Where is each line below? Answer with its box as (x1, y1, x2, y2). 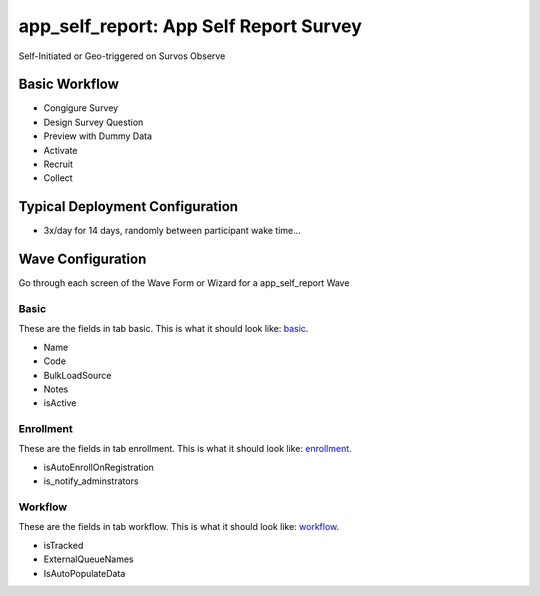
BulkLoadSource (43, 369, 112, 381)
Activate (43, 144, 78, 156)
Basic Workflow (18, 76, 120, 93)
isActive (43, 397, 77, 409)
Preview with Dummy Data (43, 130, 153, 142)
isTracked (43, 539, 84, 551)
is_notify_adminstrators (43, 475, 139, 487)
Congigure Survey (43, 102, 119, 114)
